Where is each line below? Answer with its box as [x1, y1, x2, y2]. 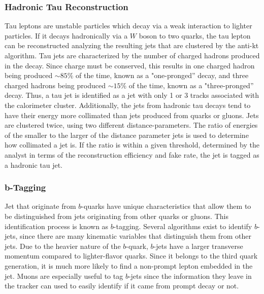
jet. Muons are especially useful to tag [5, 270, 123, 281]
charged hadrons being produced [5, 80, 106, 90]
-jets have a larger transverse [153, 240, 243, 251]
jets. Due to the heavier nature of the [5, 240, 121, 251]
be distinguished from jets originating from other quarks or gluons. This [5, 210, 228, 221]
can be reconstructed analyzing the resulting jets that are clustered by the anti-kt [5, 40, 259, 51]
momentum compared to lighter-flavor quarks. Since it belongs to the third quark [5, 250, 258, 261]
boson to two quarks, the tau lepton [139, 30, 251, 41]
